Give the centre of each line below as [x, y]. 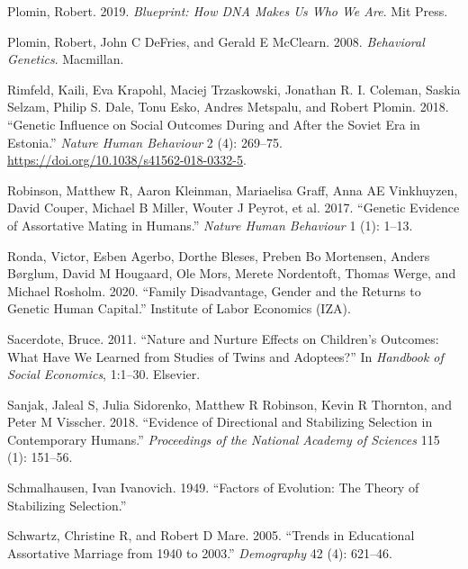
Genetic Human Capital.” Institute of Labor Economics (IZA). [179, 308]
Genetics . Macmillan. [66, 59]
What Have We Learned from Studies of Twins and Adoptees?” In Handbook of [225, 356]
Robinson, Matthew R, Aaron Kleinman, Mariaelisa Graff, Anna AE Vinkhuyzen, [233, 190]
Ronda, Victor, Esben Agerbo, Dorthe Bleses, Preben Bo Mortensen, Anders [219, 255]
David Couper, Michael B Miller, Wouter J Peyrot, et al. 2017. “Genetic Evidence [234, 208]
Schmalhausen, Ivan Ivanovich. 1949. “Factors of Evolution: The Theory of [213, 488]
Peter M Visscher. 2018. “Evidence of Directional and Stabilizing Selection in [220, 422]
